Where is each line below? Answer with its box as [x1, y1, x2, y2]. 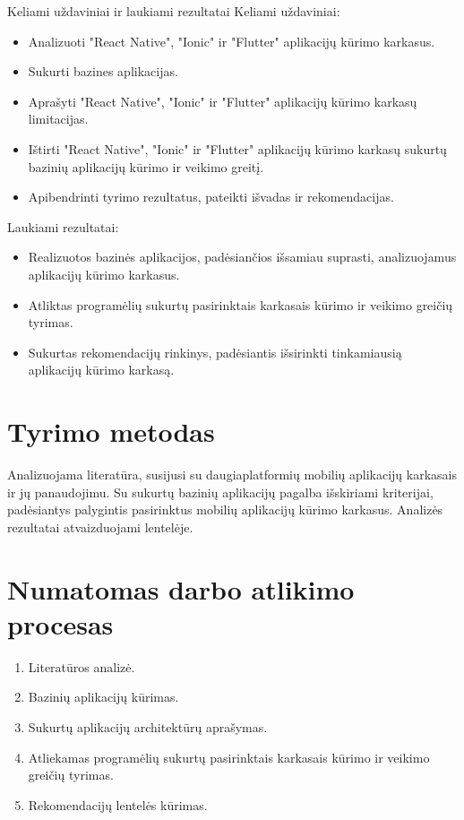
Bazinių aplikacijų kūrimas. [28, 687, 179, 706]
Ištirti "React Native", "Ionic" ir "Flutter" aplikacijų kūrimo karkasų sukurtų [28, 139, 447, 158]
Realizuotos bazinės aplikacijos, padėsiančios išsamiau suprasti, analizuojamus [28, 247, 457, 266]
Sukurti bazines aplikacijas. [28, 62, 178, 81]
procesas [7, 605, 114, 642]
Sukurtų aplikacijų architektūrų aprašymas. [28, 717, 268, 736]
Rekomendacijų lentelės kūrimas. [28, 795, 208, 814]
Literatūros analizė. [28, 657, 135, 676]
